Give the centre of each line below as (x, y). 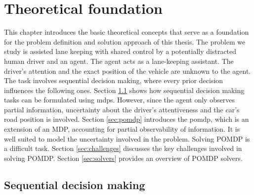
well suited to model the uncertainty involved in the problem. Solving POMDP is (127, 138)
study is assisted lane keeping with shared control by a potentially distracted (120, 51)
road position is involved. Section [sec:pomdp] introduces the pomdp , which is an (127, 119)
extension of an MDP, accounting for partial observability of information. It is (122, 129)
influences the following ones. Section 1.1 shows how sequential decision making (124, 90)
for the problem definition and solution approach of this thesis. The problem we (125, 41)
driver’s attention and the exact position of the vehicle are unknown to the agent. (127, 71)
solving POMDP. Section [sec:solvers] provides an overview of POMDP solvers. (123, 158)
